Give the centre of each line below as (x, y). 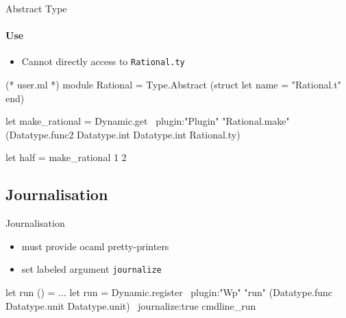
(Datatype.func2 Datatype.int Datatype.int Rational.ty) (123, 134)
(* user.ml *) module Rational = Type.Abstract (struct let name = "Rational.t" (173, 85)
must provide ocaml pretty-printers (95, 246)
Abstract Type (36, 8)
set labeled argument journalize (91, 269)
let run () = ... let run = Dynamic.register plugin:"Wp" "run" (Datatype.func (169, 292)
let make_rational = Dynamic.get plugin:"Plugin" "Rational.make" (148, 121)
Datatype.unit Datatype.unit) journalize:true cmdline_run (131, 305)
